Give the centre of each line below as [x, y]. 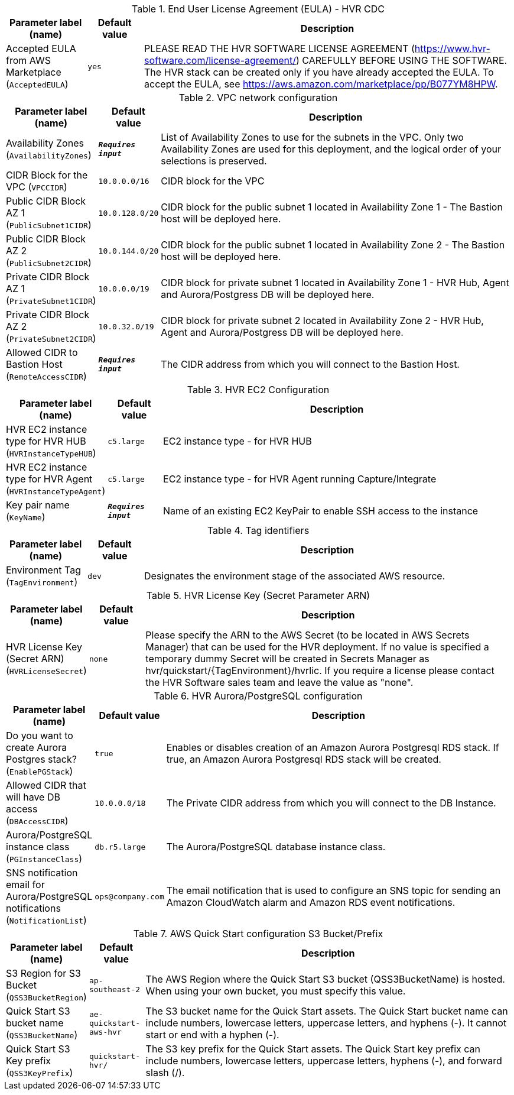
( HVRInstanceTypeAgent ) [56, 491]
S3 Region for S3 [43, 973]
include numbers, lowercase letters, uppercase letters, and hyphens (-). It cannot [326, 1023]
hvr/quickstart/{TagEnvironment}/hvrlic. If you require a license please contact [320, 670]
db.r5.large [120, 847]
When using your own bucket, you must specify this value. [276, 991]
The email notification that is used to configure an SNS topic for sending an [334, 890]
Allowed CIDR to [42, 352]
